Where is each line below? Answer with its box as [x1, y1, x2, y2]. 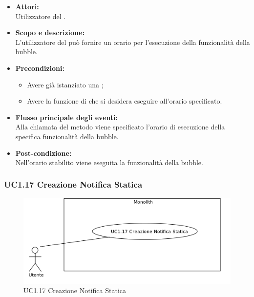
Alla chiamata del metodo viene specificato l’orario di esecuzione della [15, 122, 225, 132]
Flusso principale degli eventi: [15, 112, 118, 122]
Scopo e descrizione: [15, 27, 85, 38]
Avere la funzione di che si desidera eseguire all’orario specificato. [27, 96, 222, 106]
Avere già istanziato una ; [27, 79, 104, 89]
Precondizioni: [15, 63, 64, 73]
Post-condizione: [15, 148, 72, 158]
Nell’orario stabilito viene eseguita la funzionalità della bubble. [15, 157, 203, 168]
